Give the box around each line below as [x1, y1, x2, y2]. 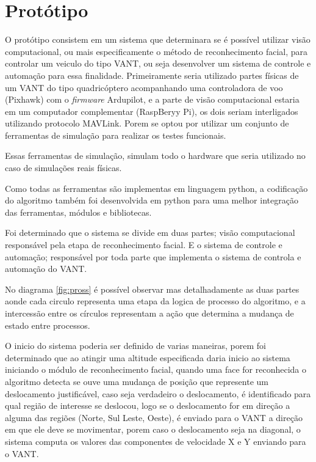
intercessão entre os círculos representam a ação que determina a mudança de [5, 307, 294, 319]
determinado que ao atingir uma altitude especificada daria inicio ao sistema [5, 351, 290, 364]
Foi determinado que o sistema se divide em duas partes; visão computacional [5, 226, 295, 239]
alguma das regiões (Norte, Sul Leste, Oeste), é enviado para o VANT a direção [5, 411, 303, 424]
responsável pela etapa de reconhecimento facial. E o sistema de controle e [5, 238, 282, 251]
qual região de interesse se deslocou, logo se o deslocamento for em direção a [5, 399, 290, 412]
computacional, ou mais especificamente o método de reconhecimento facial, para [5, 45, 308, 57]
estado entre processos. [5, 318, 90, 331]
